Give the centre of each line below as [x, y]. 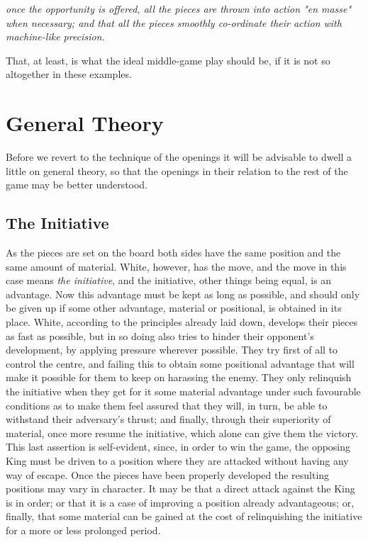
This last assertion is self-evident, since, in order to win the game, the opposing [178, 447]
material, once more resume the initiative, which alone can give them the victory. [182, 433]
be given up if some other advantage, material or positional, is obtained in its [174, 308]
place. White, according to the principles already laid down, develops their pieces [182, 322]
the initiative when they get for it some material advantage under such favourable [183, 391]
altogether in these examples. [69, 74]
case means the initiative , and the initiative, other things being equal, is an [169, 280]
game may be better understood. [77, 185]
